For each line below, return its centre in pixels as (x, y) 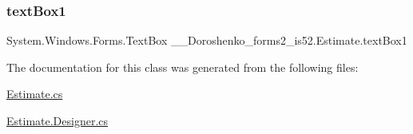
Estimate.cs (35, 94)
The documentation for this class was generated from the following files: (183, 67)
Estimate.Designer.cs (58, 120)
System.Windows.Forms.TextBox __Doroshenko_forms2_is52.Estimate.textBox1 (207, 40)
